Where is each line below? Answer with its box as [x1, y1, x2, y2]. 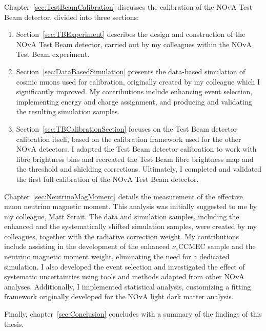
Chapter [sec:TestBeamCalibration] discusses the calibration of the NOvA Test [4, 2, 253, 12]
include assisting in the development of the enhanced [4, 241, 170, 252]
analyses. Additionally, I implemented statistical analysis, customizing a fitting [4, 281, 251, 292]
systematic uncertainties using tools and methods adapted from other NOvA [4, 271, 244, 282]
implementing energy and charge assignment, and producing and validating [16, 96, 252, 107]
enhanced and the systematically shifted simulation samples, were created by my [4, 221, 257, 232]
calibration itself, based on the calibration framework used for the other [16, 133, 241, 144]
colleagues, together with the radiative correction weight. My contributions [4, 231, 239, 241]
